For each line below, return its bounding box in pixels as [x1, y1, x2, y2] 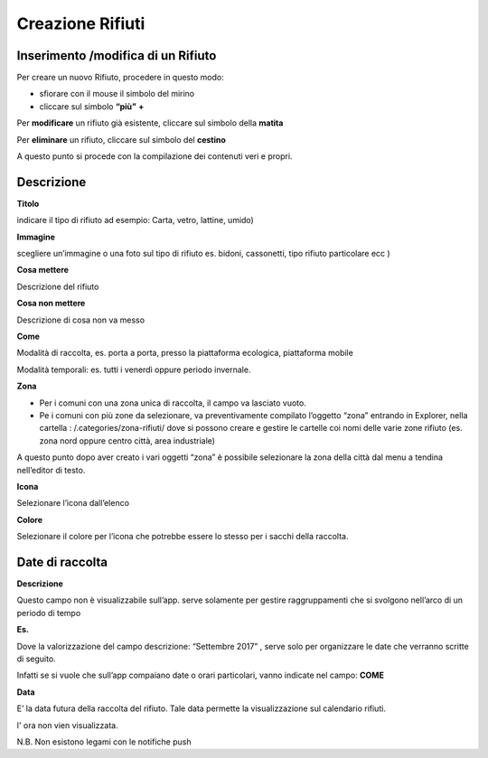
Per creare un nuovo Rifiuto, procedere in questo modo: [16, 72, 225, 83]
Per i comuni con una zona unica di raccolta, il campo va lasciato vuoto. [39, 398, 306, 408]
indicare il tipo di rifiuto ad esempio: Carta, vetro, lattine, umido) [16, 215, 255, 226]
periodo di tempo [16, 607, 81, 618]
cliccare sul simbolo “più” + [39, 100, 145, 112]
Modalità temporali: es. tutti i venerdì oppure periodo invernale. [16, 364, 251, 375]
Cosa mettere [16, 265, 70, 276]
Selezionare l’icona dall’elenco [16, 498, 130, 509]
